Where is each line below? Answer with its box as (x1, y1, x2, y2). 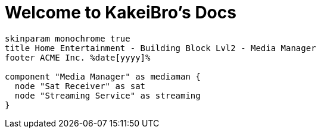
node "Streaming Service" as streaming (14, 90, 201, 100)
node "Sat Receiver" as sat (14, 81, 146, 91)
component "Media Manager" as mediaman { (5, 71, 201, 81)
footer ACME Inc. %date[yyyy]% (5, 52, 151, 62)
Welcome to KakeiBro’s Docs (5, 2, 236, 23)
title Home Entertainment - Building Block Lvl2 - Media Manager (5, 43, 316, 53)
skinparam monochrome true (5, 33, 130, 43)
